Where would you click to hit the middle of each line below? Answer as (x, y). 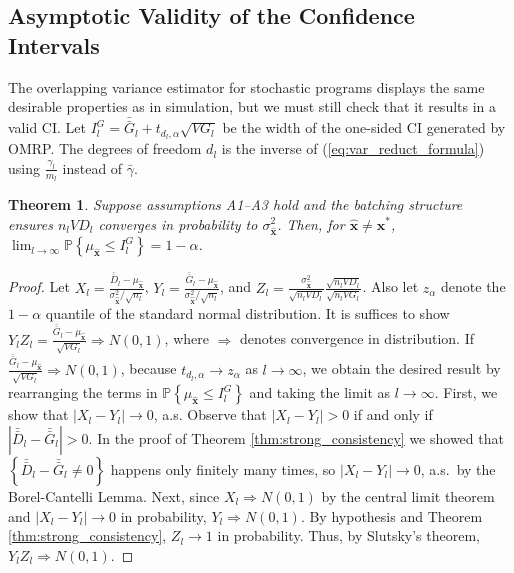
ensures (30, 223)
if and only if (393, 414)
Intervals (54, 44)
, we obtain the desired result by (401, 368)
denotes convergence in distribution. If (357, 338)
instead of (92, 167)
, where (186, 338)
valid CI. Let (47, 127)
